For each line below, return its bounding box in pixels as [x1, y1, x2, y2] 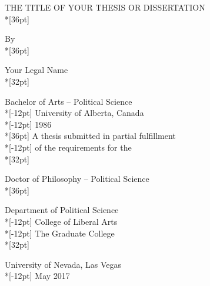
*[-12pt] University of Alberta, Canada [5, 107, 144, 119]
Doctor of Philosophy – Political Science [5, 172, 149, 185]
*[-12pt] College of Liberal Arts [5, 215, 118, 227]
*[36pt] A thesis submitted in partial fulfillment [5, 129, 176, 142]
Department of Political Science [5, 204, 119, 216]
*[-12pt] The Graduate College [5, 227, 115, 239]
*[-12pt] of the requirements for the [5, 141, 132, 153]
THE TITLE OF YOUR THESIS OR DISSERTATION [5, 1, 205, 13]
